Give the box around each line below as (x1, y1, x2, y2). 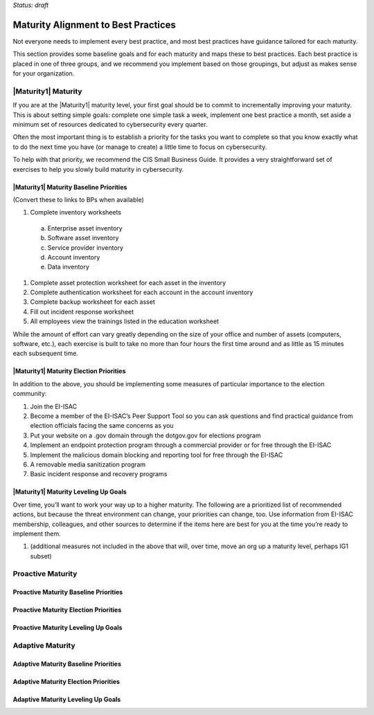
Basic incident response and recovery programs (30, 470, 168, 478)
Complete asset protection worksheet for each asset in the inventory (30, 278, 226, 287)
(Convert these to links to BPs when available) (12, 195, 145, 203)
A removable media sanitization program (30, 460, 146, 469)
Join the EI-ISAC (30, 402, 78, 410)
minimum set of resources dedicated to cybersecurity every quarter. (12, 120, 208, 128)
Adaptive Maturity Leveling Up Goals (12, 695, 121, 703)
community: (12, 390, 47, 398)
